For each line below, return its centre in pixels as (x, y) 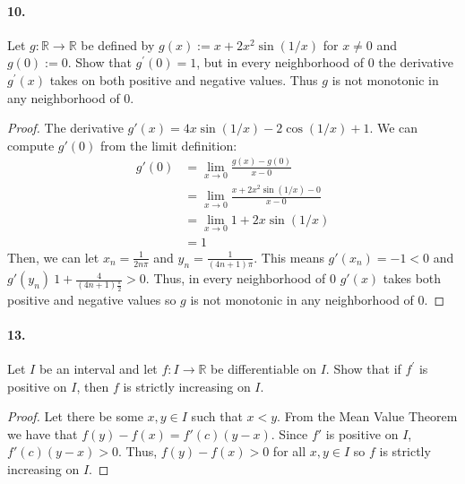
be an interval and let (98, 369)
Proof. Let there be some (75, 416)
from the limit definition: (168, 145)
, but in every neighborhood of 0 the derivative (325, 62)
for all (289, 451)
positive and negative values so (92, 299)
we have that (43, 433)
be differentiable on (263, 369)
